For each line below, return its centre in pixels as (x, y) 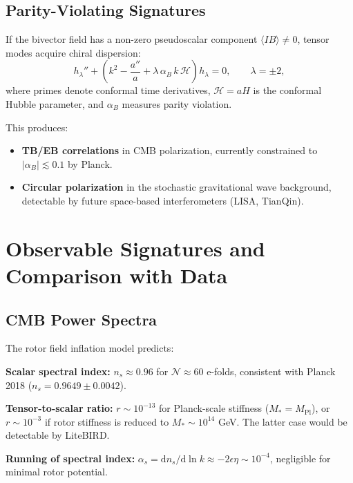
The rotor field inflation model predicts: (90, 348)
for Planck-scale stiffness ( (214, 408)
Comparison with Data (117, 275)
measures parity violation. (177, 103)
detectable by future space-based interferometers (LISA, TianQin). (163, 200)
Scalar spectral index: (58, 371)
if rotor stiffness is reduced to (107, 421)
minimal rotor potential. (57, 472)
